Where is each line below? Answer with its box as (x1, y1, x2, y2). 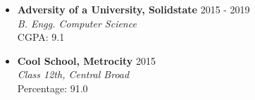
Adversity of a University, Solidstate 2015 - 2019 (17, 2, 250, 16)
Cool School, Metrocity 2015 (17, 53, 156, 68)
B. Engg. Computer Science (17, 15, 137, 30)
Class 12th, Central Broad (17, 67, 130, 82)
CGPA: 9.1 (17, 30, 65, 44)
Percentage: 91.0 (17, 80, 88, 95)
